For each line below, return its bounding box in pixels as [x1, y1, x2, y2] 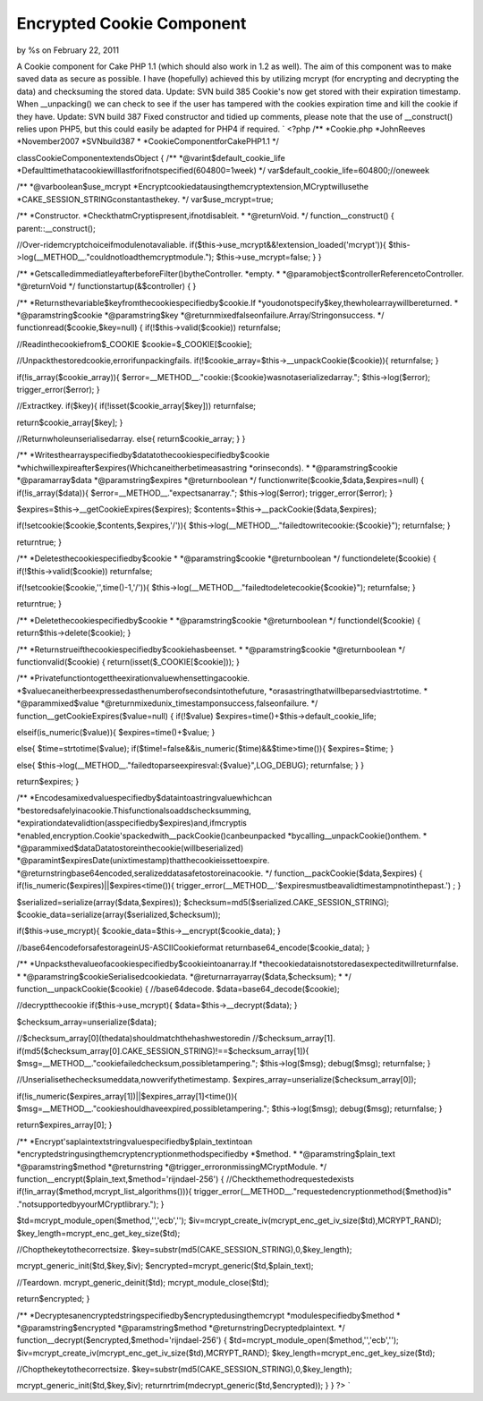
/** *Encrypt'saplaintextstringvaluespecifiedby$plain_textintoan [16, 1136, 253, 1147]
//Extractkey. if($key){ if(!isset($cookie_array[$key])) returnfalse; [16, 401, 257, 412]
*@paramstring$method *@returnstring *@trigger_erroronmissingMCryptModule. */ [16, 1161, 326, 1172]
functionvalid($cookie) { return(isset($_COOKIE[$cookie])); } [16, 656, 241, 667]
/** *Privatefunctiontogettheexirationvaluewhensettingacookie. [16, 673, 250, 684]
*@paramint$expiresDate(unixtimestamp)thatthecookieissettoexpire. [16, 855, 270, 866]
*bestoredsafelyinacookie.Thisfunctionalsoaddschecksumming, [16, 805, 251, 816]
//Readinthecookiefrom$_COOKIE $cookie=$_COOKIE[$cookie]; [16, 338, 252, 349]
